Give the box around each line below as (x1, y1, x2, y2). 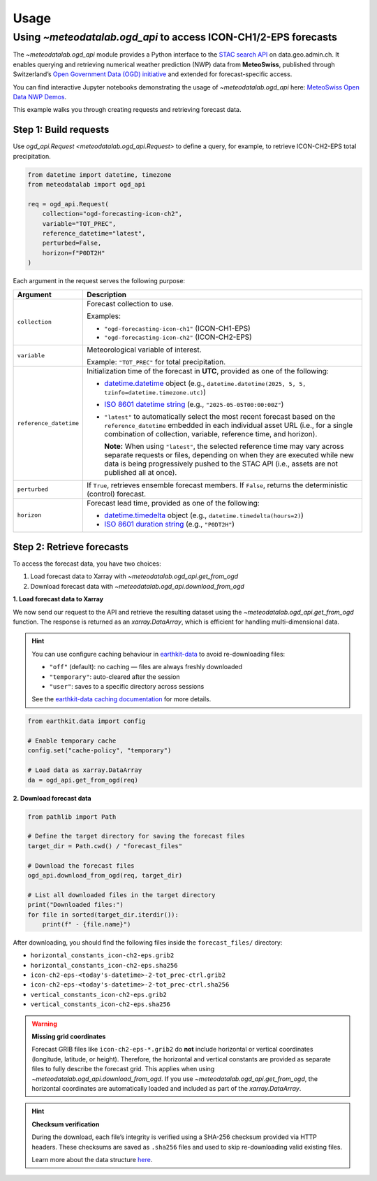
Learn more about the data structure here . (31, 1155, 153, 1164)
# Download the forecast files (27, 861, 135, 870)
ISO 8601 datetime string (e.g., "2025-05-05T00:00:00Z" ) (104, 399, 284, 409)
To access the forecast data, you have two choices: (13, 559, 161, 568)
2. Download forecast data (13, 794, 91, 802)
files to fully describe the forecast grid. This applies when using (31, 1065, 215, 1073)
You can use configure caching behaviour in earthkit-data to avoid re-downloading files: (31, 650, 286, 658)
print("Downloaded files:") (27, 901, 124, 909)
